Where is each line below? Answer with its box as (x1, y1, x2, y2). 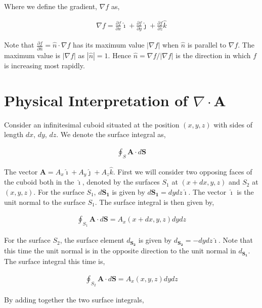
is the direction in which (176, 50, 251, 61)
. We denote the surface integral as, (56, 129, 166, 140)
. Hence (108, 50, 132, 61)
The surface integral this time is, (4, 256, 105, 267)
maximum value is (4, 50, 60, 61)
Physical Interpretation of (4, 90, 188, 110)
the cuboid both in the (4, 177, 74, 187)
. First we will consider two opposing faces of (113, 166, 252, 177)
